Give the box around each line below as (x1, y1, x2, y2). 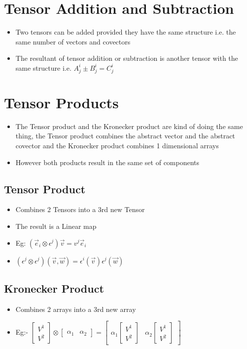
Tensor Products (4, 92, 119, 112)
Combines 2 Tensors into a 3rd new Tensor (15, 204, 145, 215)
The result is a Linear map (15, 220, 97, 231)
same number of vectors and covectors (15, 36, 131, 46)
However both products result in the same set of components (15, 157, 200, 167)
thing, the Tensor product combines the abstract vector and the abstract (15, 131, 235, 141)
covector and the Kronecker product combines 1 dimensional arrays (15, 140, 219, 150)
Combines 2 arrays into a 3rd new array (15, 304, 136, 314)
